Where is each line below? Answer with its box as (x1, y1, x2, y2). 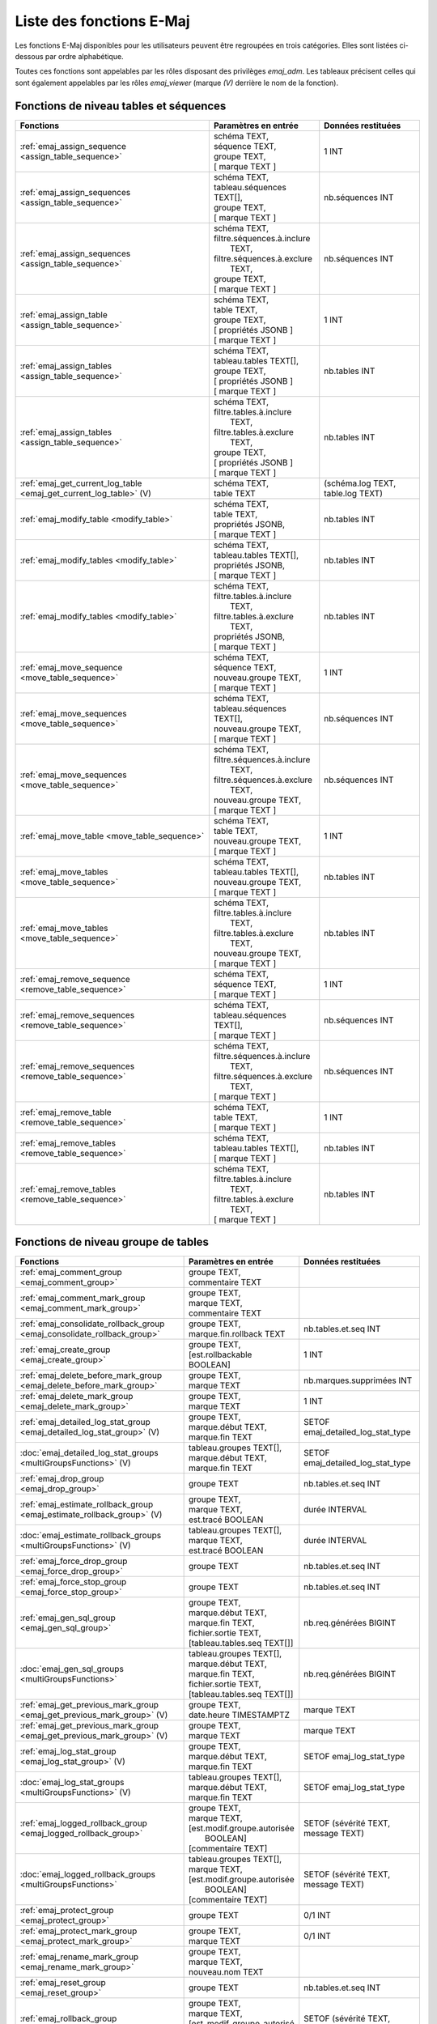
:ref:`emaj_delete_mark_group (19, 1391, 134, 1402)
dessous (15, 51, 44, 61)
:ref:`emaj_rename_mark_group (19, 1951, 139, 1962)
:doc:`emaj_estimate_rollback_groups (19, 1530, 162, 1541)
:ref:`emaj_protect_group (19, 1905, 114, 1916)
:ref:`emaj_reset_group (19, 1977, 106, 1988)
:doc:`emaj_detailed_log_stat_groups (19, 1448, 159, 1459)
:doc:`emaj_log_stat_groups (19, 1777, 125, 1788)
